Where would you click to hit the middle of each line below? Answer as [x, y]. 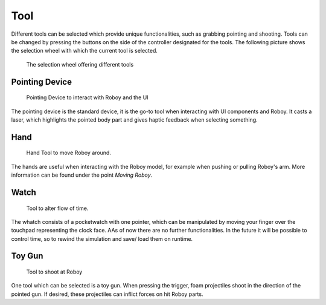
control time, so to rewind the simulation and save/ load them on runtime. [102, 238]
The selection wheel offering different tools [80, 64]
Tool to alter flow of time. [57, 208]
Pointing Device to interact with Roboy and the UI [87, 97]
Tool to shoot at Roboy [54, 272]
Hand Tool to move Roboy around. [69, 153]
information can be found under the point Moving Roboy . [82, 175]
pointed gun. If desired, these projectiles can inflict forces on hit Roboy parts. [107, 294]
